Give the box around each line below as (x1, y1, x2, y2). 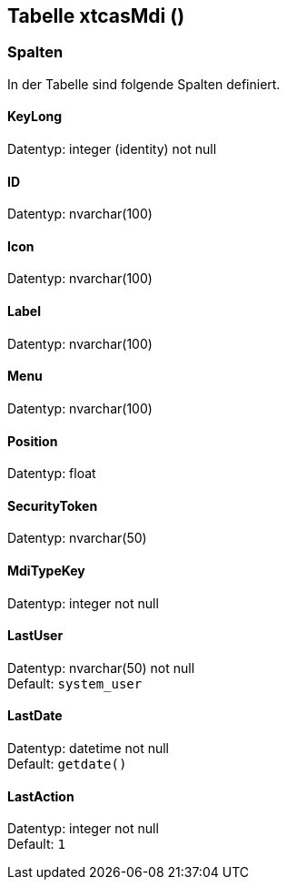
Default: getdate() (7, 755, 127, 771)
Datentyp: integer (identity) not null (7, 141, 217, 158)
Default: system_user (7, 675, 143, 691)
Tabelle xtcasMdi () (7, 5, 185, 27)
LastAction (7, 788, 74, 804)
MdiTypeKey (7, 562, 85, 578)
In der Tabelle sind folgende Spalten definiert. (7, 76, 281, 92)
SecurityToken (7, 497, 98, 514)
